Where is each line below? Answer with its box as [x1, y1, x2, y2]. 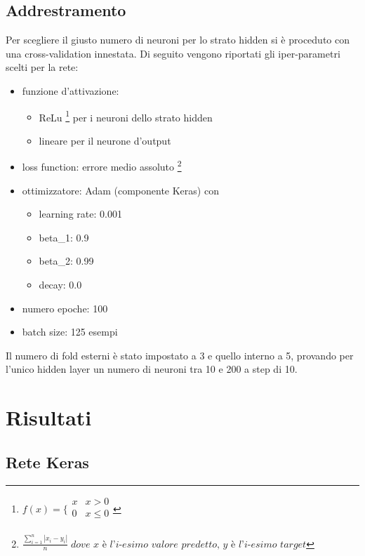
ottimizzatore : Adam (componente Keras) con [22, 183, 219, 197]
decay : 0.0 [39, 277, 82, 292]
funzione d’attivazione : [22, 83, 119, 98]
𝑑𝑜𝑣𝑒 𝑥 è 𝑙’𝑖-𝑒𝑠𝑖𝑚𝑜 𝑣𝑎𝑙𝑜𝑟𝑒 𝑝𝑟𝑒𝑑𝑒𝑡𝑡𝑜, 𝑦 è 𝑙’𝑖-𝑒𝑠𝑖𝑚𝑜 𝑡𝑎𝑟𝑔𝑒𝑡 [71, 539, 307, 550]
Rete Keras [6, 451, 89, 472]
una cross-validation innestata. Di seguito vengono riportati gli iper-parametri [6, 46, 340, 60]
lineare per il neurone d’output [39, 133, 171, 147]
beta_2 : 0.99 [39, 253, 94, 268]
